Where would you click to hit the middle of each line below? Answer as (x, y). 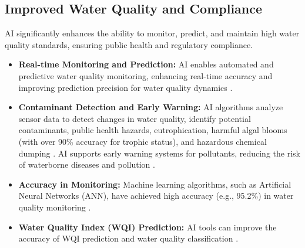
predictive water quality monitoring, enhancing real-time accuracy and (145, 75)
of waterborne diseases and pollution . (87, 164)
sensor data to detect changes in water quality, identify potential (135, 118)
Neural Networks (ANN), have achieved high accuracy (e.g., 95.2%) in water (156, 196)
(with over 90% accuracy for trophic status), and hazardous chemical (143, 141)
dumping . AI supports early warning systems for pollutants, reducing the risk (159, 153)
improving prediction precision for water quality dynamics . (125, 87)
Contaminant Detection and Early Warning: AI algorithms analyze (151, 107)
